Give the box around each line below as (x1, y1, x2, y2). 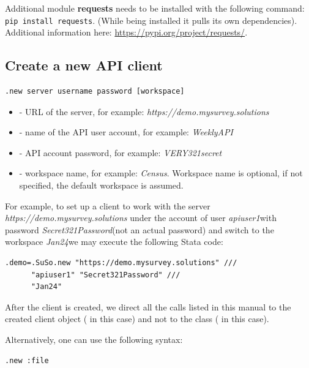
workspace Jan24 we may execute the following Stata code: (5, 235, 223, 248)
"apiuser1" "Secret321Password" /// (31, 270, 181, 279)
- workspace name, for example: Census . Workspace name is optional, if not (19, 167, 303, 179)
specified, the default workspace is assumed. (19, 179, 184, 192)
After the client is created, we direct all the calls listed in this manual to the (5, 300, 291, 313)
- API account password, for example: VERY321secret (19, 146, 222, 159)
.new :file (5, 356, 49, 365)
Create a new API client (5, 56, 163, 75)
